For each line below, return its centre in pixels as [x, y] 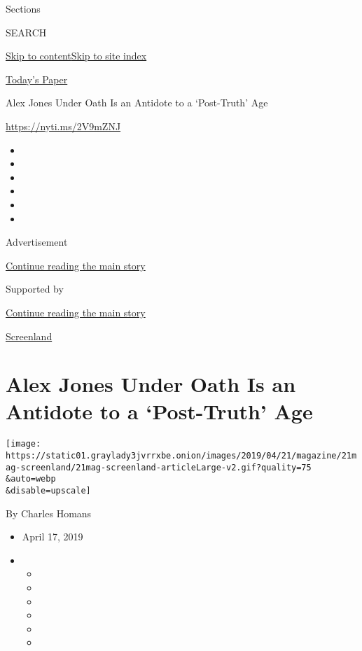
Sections [23, 8]
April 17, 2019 [53, 537]
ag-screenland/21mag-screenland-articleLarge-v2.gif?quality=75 [159, 467]
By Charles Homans [49, 513]
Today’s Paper [37, 79]
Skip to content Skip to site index [76, 56]
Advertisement [37, 242]
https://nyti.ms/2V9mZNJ [63, 126]
